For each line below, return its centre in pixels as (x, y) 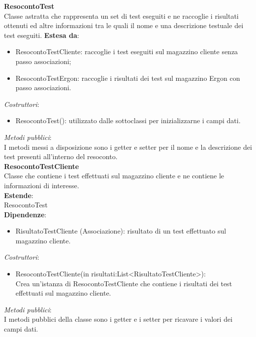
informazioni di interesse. (42, 185)
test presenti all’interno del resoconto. (61, 156)
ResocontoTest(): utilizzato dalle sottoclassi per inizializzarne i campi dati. (128, 120)
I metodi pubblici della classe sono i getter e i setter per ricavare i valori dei (118, 319)
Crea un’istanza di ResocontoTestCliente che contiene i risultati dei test (124, 283)
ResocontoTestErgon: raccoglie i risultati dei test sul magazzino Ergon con (128, 78)
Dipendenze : (25, 214)
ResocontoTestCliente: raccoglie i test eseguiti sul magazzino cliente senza (127, 51)
